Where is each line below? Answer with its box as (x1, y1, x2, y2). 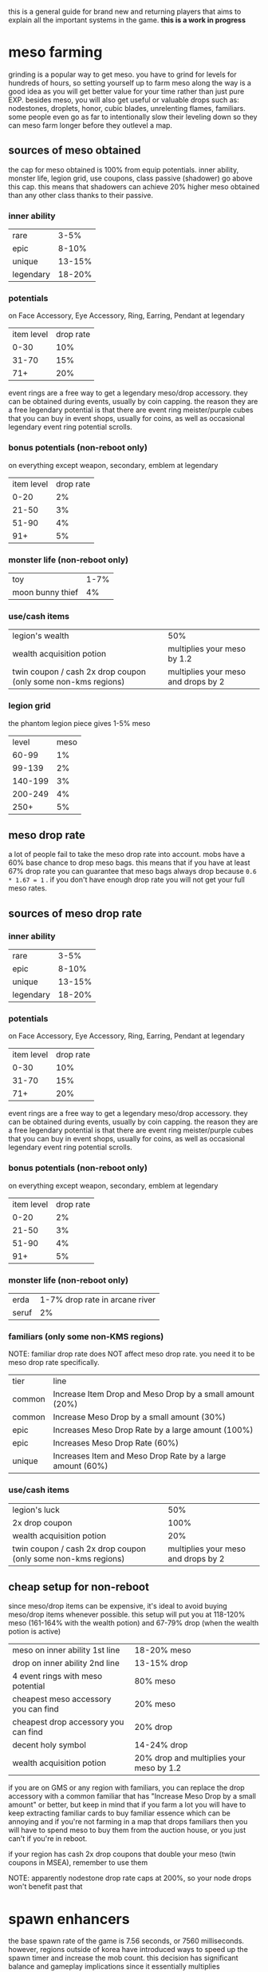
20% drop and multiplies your (134, 1752, 246, 1764)
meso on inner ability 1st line (12, 1645, 120, 1656)
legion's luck (12, 1504, 60, 1515)
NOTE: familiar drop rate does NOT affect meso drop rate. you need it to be (8, 1349, 255, 1359)
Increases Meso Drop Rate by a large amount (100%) (53, 1425, 254, 1436)
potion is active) (8, 1627, 61, 1637)
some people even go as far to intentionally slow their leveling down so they (8, 112, 258, 121)
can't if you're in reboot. (8, 1834, 88, 1843)
